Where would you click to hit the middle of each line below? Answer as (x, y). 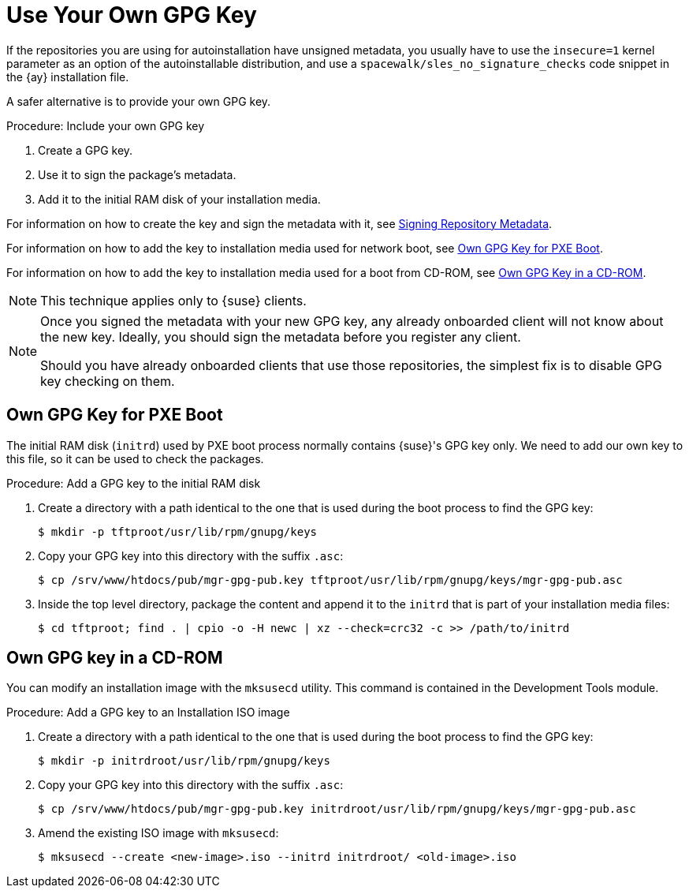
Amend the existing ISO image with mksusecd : (158, 833)
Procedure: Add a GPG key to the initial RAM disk (134, 483)
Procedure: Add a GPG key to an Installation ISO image (148, 713)
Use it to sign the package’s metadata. (137, 174)
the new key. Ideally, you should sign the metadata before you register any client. (281, 337)
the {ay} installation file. (68, 77)
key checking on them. (108, 381)
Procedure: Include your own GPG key (106, 125)
